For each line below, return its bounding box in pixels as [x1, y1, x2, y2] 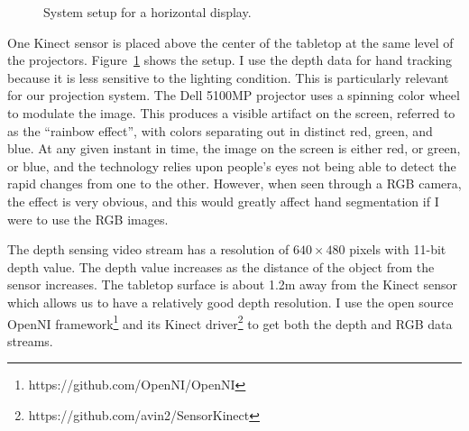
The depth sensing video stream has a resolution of [7, 240, 290, 259]
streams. [7, 331, 53, 350]
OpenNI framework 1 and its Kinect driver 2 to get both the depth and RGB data [7, 311, 453, 333]
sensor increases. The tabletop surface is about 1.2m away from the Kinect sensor [7, 275, 457, 294]
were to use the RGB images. [7, 209, 169, 228]
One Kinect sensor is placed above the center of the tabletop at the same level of [7, 32, 454, 51]
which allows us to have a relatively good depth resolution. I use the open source [7, 292, 454, 311]
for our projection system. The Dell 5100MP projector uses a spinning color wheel [7, 86, 460, 105]
